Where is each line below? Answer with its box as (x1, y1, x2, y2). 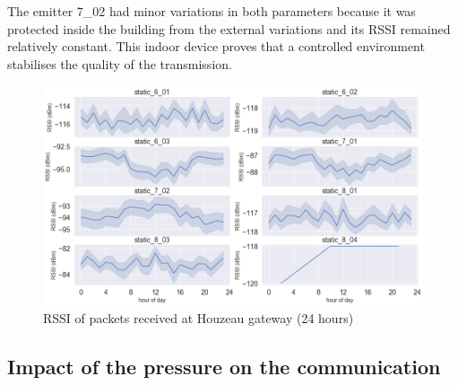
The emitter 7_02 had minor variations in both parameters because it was (7, 2, 416, 20)
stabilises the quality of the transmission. (7, 54, 232, 73)
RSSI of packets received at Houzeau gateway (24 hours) (43, 309, 354, 328)
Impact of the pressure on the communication (7, 353, 441, 381)
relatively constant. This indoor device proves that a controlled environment (7, 37, 425, 56)
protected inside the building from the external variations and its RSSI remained (7, 19, 451, 38)
